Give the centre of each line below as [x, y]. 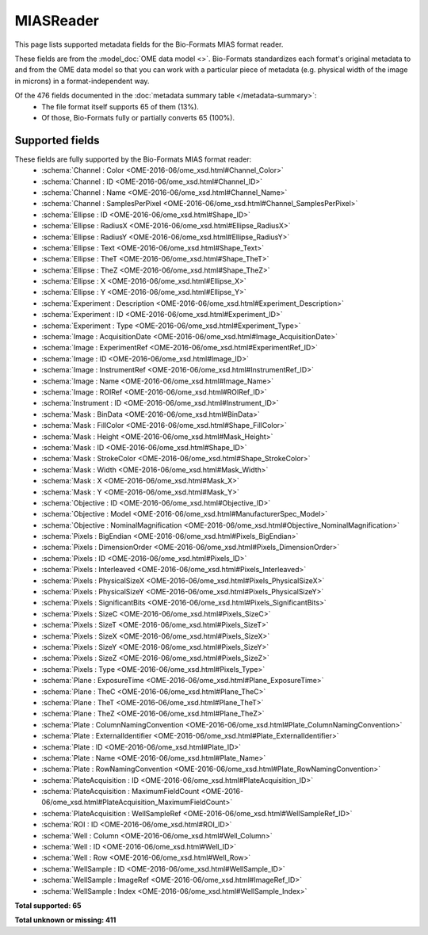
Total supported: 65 [48, 905]
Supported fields [57, 140]
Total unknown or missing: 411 [65, 920]
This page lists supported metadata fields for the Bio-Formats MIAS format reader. [149, 44]
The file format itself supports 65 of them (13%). [120, 106]
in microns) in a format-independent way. [82, 81]
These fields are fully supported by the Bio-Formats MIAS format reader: [133, 159]
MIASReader [57, 21]
